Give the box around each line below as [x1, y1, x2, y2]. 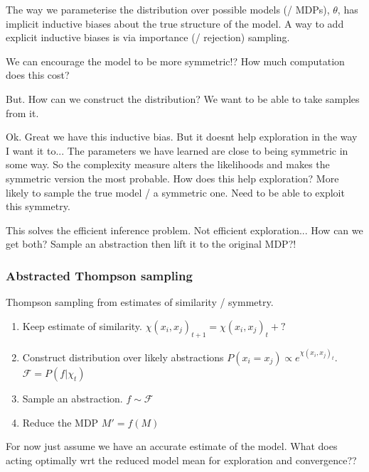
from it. [6, 105, 39, 120]
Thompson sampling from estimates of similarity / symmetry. [6, 295, 274, 309]
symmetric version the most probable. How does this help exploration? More [6, 170, 339, 185]
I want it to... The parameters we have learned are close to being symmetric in [6, 143, 348, 158]
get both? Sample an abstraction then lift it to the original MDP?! [6, 236, 296, 251]
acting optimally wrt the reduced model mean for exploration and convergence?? [6, 452, 357, 467]
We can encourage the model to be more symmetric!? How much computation [6, 53, 345, 68]
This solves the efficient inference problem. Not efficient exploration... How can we [6, 222, 363, 237]
